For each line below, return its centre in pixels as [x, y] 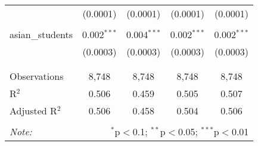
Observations [37, 76]
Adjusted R [33, 111]
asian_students [41, 34]
